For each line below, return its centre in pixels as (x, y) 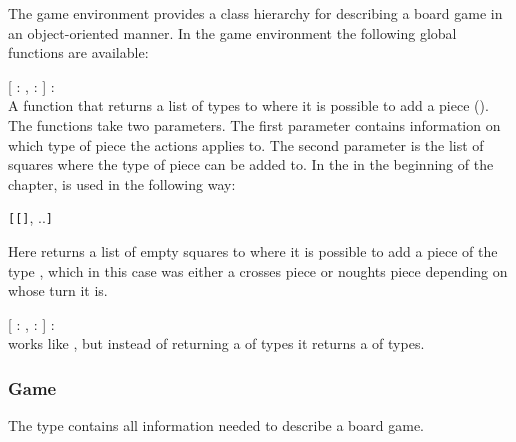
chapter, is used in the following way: (122, 183)
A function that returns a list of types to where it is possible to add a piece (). (248, 105)
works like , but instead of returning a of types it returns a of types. (216, 343)
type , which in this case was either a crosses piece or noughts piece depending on (258, 270)
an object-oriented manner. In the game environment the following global (232, 32)
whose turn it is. (58, 290)
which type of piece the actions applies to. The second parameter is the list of (246, 144)
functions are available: (78, 52)
